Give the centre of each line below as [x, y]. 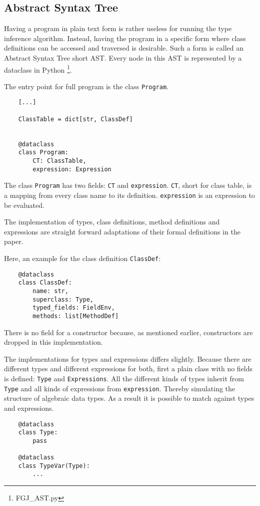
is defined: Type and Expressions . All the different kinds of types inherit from [124, 378]
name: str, [50, 291]
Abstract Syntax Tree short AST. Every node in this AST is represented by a [123, 57]
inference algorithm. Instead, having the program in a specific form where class [125, 38]
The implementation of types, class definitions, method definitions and [112, 222]
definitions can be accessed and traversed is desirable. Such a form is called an [124, 48]
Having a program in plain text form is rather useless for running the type [118, 28]
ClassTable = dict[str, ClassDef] [75, 119]
